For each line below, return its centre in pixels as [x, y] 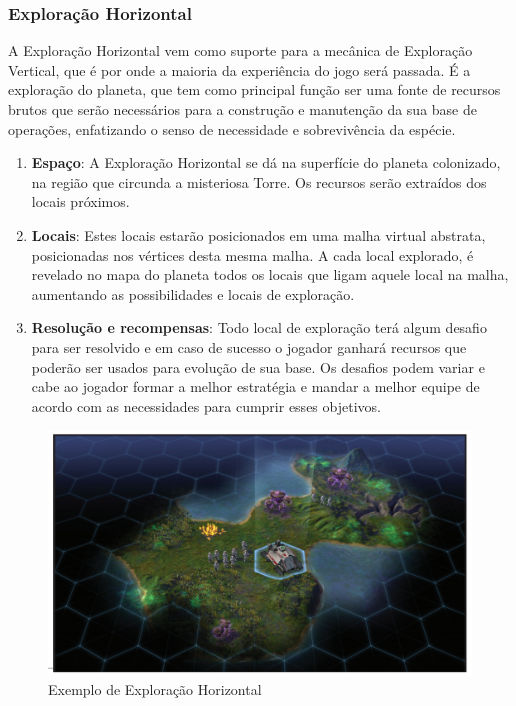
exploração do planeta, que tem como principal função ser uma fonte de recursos [254, 89]
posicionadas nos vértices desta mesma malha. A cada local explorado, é [252, 254]
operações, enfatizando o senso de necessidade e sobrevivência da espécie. [232, 128]
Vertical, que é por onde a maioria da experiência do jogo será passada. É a [239, 69]
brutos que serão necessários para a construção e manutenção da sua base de [242, 109]
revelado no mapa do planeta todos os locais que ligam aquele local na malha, [270, 274]
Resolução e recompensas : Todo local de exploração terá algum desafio [259, 327]
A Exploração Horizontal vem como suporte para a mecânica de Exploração [240, 50]
